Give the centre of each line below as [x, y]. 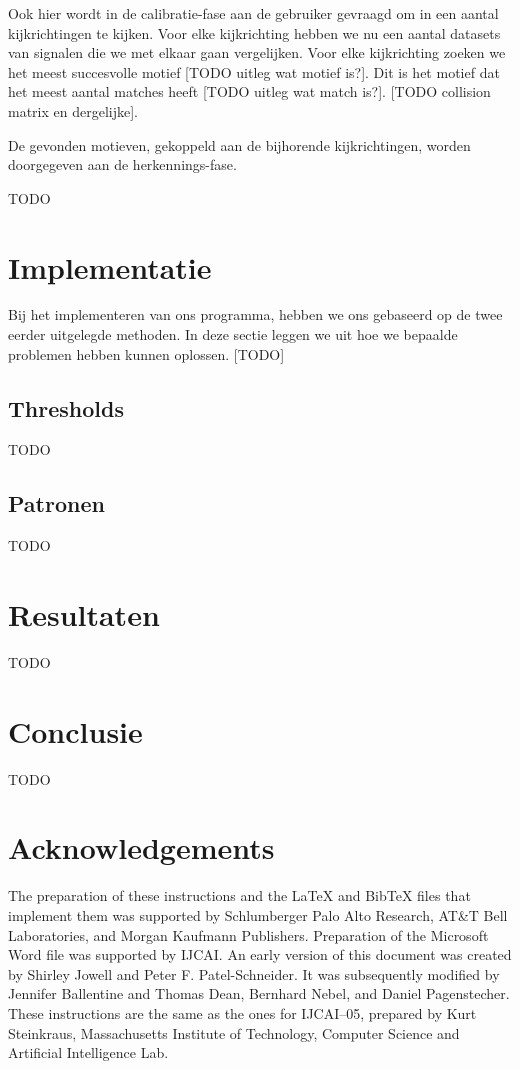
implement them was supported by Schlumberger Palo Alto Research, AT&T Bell [258, 915]
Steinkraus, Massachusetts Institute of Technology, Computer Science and [234, 1032]
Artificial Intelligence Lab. [88, 1052]
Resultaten [84, 614]
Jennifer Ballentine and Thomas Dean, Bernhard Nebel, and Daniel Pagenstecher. [259, 993]
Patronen [56, 503]
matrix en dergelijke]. [73, 110]
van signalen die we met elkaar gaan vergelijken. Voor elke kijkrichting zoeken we [257, 52]
